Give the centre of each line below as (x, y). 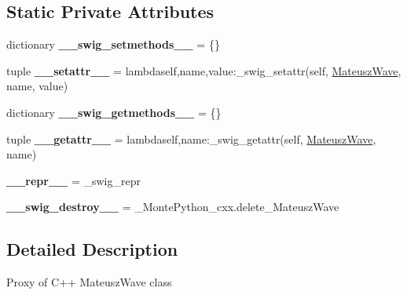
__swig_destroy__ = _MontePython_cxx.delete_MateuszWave (173, 207)
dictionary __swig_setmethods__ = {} (113, 44)
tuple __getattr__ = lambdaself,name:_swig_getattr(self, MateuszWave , (191, 138)
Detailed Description (92, 249)
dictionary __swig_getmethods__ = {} (114, 112)
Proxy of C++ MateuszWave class (89, 282)
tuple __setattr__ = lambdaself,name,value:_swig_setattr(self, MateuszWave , (204, 70)
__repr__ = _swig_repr (73, 180)
